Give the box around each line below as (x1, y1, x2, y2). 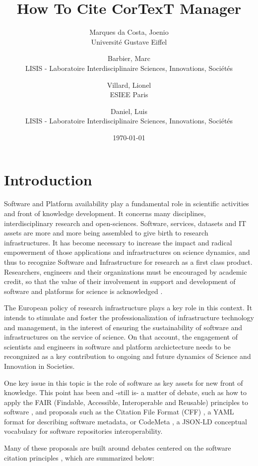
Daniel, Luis (111, 106, 147, 116)
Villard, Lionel (107, 79, 151, 90)
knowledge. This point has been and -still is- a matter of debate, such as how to (4, 387, 247, 398)
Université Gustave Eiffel (91, 36, 167, 47)
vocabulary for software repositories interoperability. (4, 426, 163, 436)
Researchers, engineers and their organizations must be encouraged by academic (4, 266, 247, 277)
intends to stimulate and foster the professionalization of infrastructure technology (4, 312, 254, 322)
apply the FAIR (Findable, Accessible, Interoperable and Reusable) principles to (4, 397, 248, 407)
